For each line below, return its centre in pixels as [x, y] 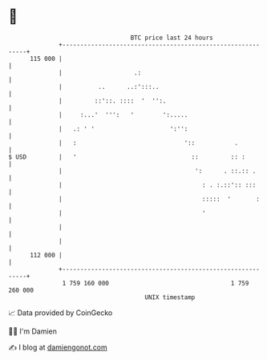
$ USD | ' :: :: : [127, 157]
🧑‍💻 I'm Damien [33, 331]
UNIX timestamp [170, 297]
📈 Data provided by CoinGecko [61, 313]
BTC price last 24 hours [172, 38]
